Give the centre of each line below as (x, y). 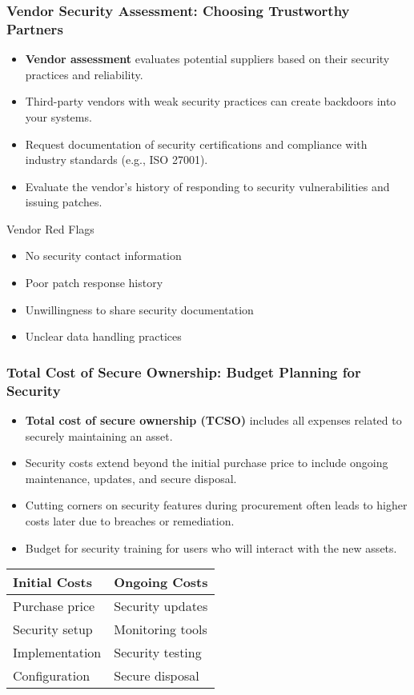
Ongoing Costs (161, 582)
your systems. (58, 116)
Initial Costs (52, 582)
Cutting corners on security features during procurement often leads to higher (216, 505)
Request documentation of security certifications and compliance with (196, 144)
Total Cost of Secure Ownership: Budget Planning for (184, 371)
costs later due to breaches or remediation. (130, 520)
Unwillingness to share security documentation (139, 309)
